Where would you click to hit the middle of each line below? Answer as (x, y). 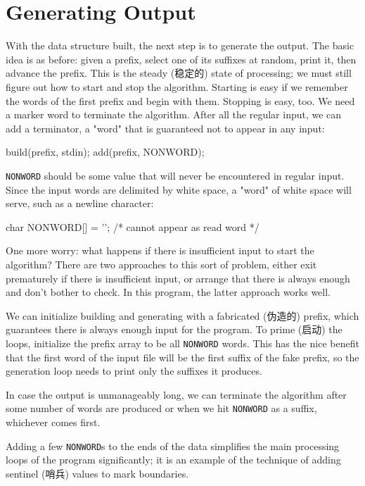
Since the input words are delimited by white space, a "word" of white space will (179, 189)
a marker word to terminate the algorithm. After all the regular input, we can (174, 114)
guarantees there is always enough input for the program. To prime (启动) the (174, 329)
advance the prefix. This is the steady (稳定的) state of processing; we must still (179, 73)
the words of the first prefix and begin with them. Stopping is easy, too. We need (180, 100)
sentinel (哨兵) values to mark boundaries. (97, 473)
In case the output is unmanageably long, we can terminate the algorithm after (176, 394)
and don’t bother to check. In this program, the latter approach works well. (168, 292)
